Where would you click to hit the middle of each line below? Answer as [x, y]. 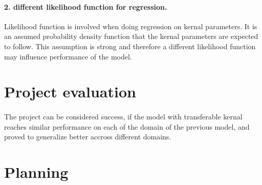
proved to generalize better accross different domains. [88, 137]
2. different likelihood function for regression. [86, 6]
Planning [36, 172]
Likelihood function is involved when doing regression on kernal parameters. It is [131, 26]
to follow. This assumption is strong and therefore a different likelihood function [130, 46]
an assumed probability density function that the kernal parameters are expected [131, 36]
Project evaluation [70, 91]
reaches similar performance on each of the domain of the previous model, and [127, 126]
